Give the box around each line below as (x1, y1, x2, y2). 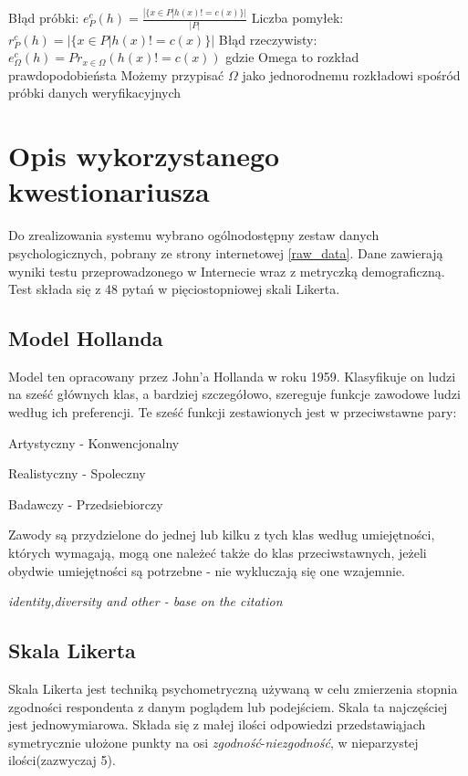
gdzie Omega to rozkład (225, 47, 359, 67)
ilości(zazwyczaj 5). (8, 750, 116, 770)
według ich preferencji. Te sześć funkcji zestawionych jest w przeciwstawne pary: (8, 403, 457, 422)
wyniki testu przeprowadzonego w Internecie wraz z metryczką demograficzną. (8, 261, 445, 280)
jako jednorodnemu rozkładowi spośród (242, 65, 461, 84)
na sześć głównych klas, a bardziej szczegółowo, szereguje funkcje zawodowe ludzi (8, 384, 461, 404)
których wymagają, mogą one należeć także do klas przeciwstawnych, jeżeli (8, 543, 427, 562)
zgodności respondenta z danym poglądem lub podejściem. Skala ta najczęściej (8, 697, 448, 716)
